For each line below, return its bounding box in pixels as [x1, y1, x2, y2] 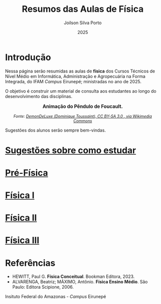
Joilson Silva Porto [64, 20, 102, 26]
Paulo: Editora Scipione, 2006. [12, 284, 74, 290]
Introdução [5, 52, 51, 63]
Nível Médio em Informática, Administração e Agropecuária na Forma [5, 73, 146, 79]
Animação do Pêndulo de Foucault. [42, 103, 123, 110]
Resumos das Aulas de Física [22, 3, 144, 15]
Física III [5, 235, 39, 246]
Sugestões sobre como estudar [5, 144, 136, 156]
